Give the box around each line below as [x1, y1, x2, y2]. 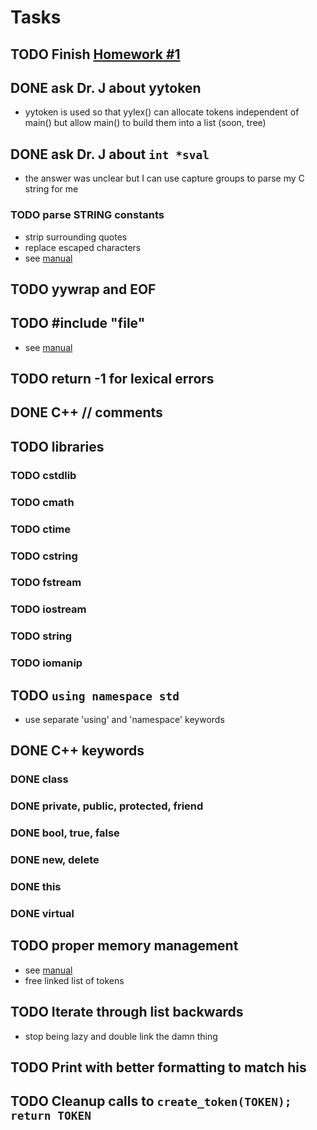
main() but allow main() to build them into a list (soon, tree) [24, 117, 267, 129]
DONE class [10, 772, 69, 786]
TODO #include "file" [10, 315, 146, 332]
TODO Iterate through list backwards [10, 1004, 244, 1021]
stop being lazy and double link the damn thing [24, 1030, 218, 1042]
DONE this [10, 880, 62, 894]
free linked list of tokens [24, 974, 125, 986]
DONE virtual [10, 906, 75, 920]
